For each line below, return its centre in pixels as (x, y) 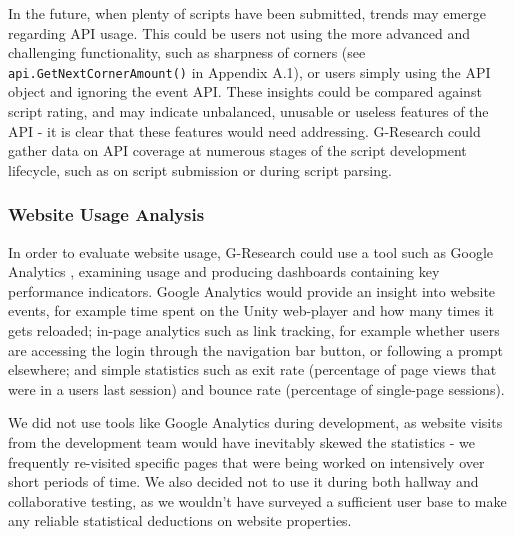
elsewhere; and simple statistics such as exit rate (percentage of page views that (252, 369)
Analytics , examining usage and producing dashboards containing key (224, 271)
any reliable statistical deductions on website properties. (180, 520)
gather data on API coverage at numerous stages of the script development (237, 150)
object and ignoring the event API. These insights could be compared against (245, 91)
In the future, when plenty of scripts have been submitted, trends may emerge (247, 13)
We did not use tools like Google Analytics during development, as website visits (255, 422)
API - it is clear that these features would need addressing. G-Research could (244, 130)
